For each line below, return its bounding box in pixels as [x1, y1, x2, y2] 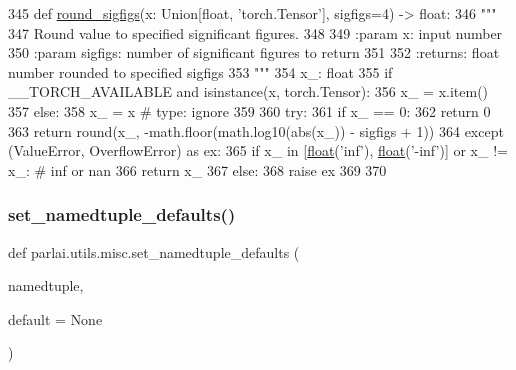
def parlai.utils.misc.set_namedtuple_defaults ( [8, 241, 300, 262]
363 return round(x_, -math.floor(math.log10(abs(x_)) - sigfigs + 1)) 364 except [8, 120, 504, 141]
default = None [8, 308, 103, 329]
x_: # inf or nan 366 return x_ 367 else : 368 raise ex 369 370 [8, 159, 387, 180]
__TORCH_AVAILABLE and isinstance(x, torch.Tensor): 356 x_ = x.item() [8, 81, 489, 102]
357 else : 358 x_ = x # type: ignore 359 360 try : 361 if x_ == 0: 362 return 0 [8, 100, 491, 121]
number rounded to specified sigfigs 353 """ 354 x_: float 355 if [8, 61, 393, 82]
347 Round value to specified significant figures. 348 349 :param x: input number [8, 22, 503, 43]
